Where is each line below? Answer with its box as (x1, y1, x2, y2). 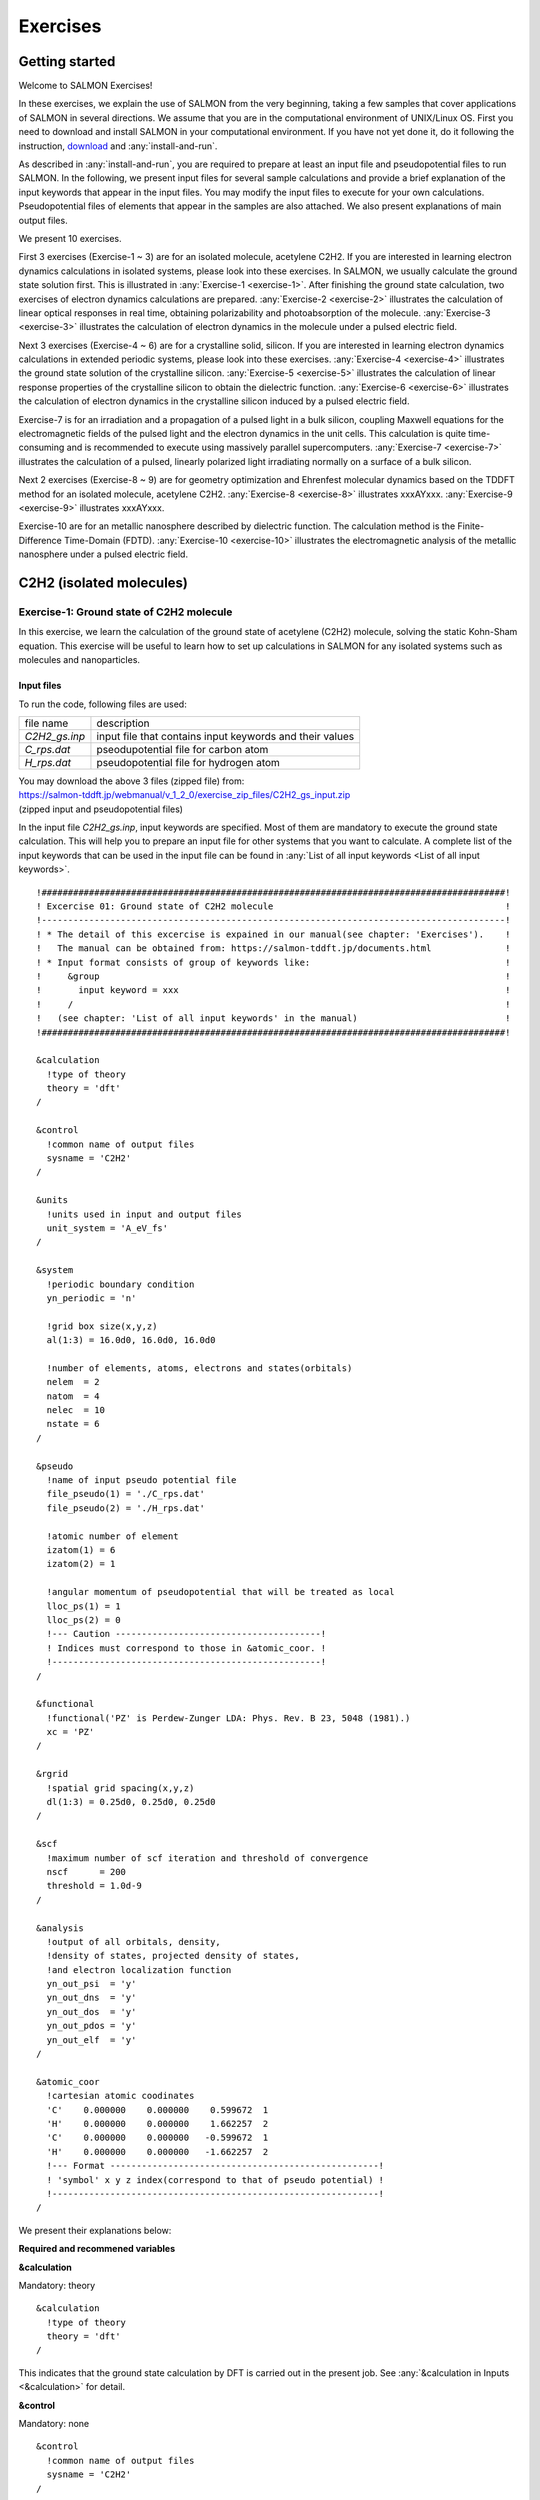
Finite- (456, 520, 485, 532)
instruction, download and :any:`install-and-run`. (18, 140, 218, 152)
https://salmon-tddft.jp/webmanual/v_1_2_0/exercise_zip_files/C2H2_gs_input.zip (18, 789, 351, 801)
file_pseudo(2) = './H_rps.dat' (46, 1502, 205, 1514)
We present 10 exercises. (18, 232, 122, 244)
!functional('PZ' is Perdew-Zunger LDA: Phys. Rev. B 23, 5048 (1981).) (46, 1712, 411, 1724)
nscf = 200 (46, 1866, 127, 1877)
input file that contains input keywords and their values (96, 729, 355, 743)
